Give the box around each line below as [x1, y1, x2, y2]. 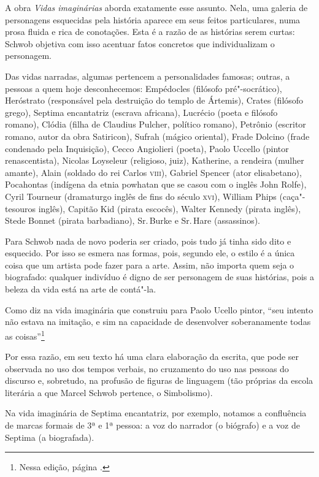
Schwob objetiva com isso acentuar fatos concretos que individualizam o [5, 37, 275, 50]
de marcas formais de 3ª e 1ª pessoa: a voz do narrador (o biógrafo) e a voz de [5, 419, 300, 432]
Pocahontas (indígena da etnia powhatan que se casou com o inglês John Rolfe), [5, 178, 307, 191]
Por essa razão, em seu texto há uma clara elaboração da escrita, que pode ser [5, 350, 299, 363]
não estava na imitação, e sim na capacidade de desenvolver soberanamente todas [5, 315, 311, 328]
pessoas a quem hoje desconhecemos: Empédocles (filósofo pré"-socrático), [5, 82, 282, 94]
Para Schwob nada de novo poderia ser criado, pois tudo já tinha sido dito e [5, 234, 291, 247]
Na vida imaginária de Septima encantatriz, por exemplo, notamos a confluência [5, 406, 307, 419]
